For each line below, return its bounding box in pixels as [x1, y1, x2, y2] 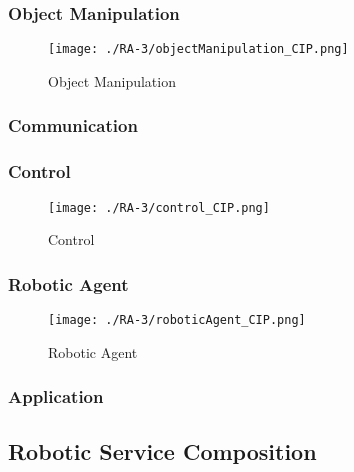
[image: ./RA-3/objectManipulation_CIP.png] [48, 42, 349, 57]
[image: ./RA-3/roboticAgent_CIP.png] [48, 313, 306, 327]
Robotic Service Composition [8, 436, 317, 467]
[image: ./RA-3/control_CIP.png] [48, 200, 270, 215]
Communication [8, 113, 138, 138]
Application [8, 384, 104, 409]
